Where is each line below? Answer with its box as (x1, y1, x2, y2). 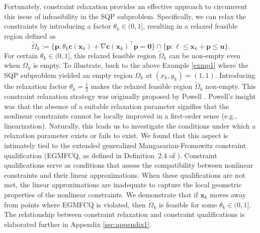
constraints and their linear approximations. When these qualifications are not (4, 169, 245, 180)
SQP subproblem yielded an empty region (4, 70, 133, 80)
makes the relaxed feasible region (91, 81, 193, 91)
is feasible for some (158, 199, 217, 209)
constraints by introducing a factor (4, 21, 111, 31)
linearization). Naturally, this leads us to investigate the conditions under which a (4, 120, 256, 131)
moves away (210, 189, 246, 199)
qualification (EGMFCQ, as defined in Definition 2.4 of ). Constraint (4, 150, 217, 160)
